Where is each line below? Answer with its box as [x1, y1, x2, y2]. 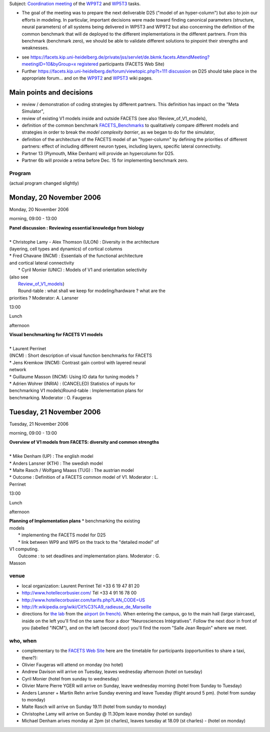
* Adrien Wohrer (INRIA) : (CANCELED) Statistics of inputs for [9, 380, 136, 386]
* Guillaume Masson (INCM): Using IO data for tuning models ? [9, 373, 138, 380]
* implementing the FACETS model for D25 [18, 532, 106, 538]
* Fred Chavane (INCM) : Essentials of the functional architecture [9, 253, 143, 259]
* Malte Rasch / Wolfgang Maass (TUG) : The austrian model [9, 467, 134, 473]
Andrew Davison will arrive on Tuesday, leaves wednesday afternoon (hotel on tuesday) [21, 668, 202, 675]
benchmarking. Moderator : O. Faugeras [9, 394, 92, 400]
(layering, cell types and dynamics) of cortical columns [9, 246, 122, 252]
